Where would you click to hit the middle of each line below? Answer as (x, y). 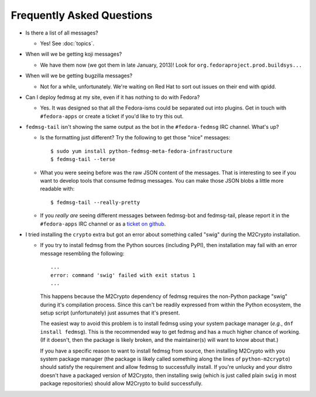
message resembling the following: (82, 253)
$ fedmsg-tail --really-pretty (95, 202)
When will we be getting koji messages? (74, 54)
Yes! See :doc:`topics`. (67, 43)
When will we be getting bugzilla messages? (79, 76)
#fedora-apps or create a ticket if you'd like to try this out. (112, 116)
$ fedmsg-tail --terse (83, 159)
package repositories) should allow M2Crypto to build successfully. (121, 384)
